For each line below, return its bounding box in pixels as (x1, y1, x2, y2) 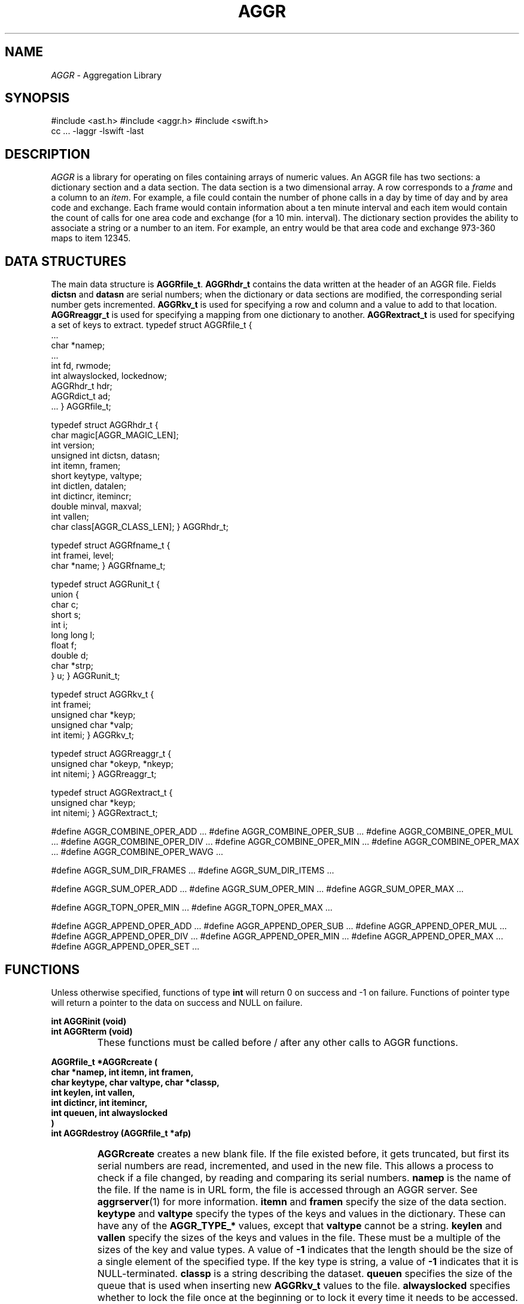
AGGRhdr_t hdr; (51, 381, 112, 392)
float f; (51, 640, 77, 651)
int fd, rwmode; (51, 360, 111, 371)
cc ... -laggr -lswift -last (51, 126, 144, 137)
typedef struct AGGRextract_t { (51, 787, 173, 798)
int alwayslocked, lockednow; (51, 371, 167, 381)
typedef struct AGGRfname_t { (51, 540, 170, 551)
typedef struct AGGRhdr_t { (51, 420, 159, 430)
